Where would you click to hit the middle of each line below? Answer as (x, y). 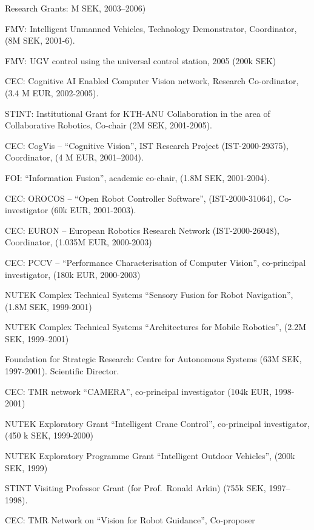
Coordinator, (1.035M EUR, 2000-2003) (78, 242)
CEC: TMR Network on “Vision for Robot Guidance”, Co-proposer (130, 520)
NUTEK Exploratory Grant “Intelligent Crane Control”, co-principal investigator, (157, 423)
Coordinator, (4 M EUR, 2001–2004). (74, 157)
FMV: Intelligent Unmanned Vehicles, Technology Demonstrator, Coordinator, (151, 28)
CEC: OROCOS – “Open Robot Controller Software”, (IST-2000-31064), (140, 198)
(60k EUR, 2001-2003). (93, 210)
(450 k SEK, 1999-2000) (49, 435)
